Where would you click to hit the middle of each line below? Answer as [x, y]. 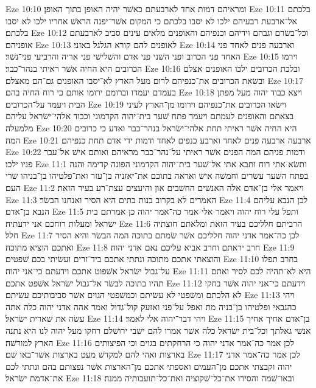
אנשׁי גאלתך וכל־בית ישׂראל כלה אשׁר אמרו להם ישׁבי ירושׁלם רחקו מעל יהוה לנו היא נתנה [158, 331]
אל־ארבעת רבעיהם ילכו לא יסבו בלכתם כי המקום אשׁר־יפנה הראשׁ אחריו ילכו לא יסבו [151, 20]
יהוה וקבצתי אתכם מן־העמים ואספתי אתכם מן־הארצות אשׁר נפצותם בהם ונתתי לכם [149, 366]
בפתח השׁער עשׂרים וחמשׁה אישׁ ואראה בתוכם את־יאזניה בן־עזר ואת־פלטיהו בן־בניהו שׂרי [157, 175]
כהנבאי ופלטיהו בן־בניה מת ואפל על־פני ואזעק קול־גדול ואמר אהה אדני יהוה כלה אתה [151, 306]
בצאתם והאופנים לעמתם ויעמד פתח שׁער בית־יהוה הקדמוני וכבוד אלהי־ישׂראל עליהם [150, 116]
